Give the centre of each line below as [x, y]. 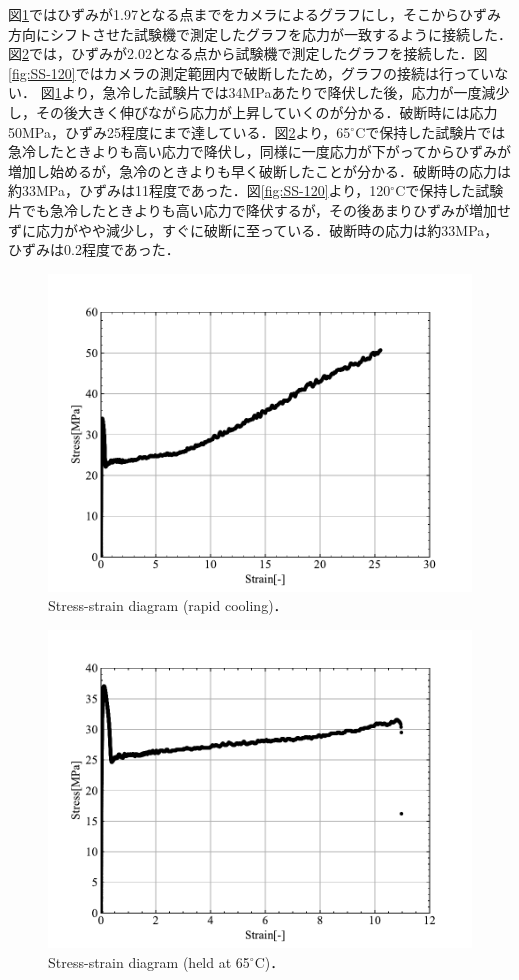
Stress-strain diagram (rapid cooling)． [168, 605]
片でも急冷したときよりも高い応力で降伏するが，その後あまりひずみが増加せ [259, 209]
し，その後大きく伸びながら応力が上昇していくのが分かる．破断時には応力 [253, 111]
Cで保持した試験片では [430, 131]
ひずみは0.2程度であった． [94, 249]
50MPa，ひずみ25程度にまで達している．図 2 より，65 [179, 131]
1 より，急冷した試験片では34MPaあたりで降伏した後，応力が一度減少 [282, 92]
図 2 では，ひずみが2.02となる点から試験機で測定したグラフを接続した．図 [248, 53]
